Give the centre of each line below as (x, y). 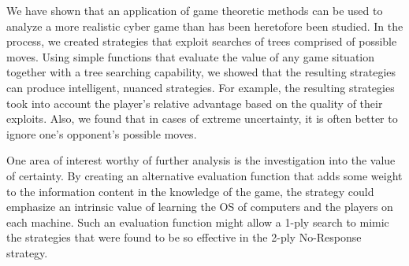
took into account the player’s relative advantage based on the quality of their (195, 103)
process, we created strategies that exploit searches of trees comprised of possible (202, 41)
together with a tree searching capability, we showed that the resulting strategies (201, 72)
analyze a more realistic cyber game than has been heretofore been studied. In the (205, 26)
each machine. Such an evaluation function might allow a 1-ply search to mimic (198, 222)
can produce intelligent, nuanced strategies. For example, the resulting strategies (201, 87)
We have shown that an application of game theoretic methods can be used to (195, 10)
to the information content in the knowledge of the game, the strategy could (190, 191)
